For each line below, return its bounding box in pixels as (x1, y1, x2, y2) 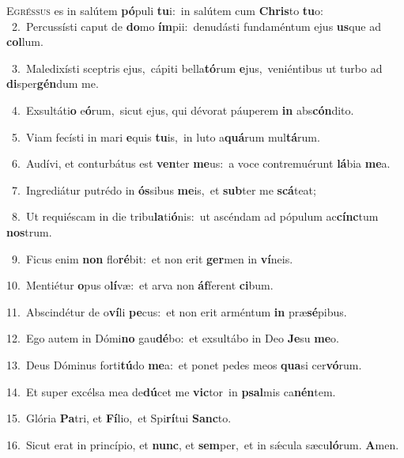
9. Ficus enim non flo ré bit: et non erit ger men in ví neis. (11, 250, 293, 267)
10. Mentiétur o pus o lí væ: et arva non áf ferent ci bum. (6, 277, 274, 293)
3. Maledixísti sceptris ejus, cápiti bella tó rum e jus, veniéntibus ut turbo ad (11, 59, 383, 76)
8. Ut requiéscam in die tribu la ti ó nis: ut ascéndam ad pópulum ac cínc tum (11, 208, 379, 225)
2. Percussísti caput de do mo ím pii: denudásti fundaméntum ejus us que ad (11, 17, 381, 34)
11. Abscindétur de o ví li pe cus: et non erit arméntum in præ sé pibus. (6, 303, 347, 320)
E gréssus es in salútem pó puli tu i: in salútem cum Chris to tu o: (6, 2, 323, 18)
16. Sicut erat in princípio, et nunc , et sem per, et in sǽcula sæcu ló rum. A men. (6, 436, 399, 452)
